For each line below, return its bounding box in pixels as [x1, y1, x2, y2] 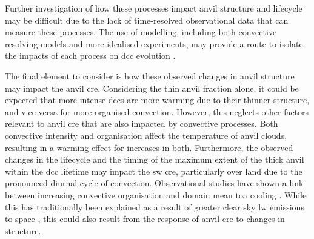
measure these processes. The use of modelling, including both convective [5, 25, 277, 38]
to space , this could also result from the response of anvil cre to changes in [5, 212, 285, 225]
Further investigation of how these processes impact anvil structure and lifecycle [5, 2, 302, 14]
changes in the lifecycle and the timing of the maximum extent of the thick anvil [5, 153, 304, 166]
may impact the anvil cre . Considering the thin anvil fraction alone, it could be [5, 81, 299, 94]
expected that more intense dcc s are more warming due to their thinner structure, [5, 93, 310, 106]
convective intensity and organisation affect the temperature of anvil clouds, [5, 129, 287, 141]
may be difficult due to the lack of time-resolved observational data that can [5, 13, 289, 26]
